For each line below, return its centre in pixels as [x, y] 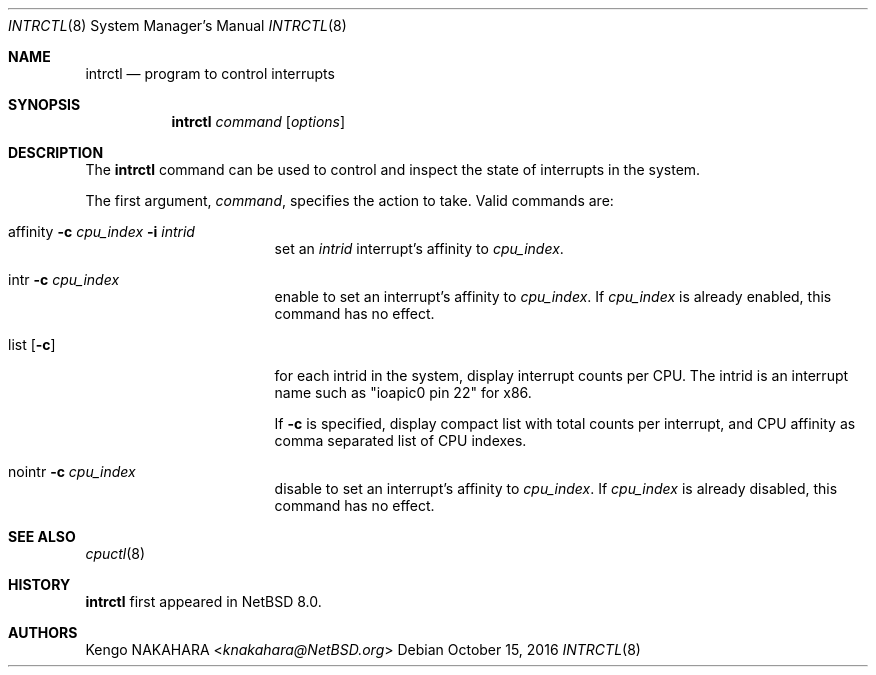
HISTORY [39, 584]
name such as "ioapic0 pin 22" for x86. [403, 392]
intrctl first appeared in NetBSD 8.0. [203, 601]
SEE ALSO [42, 536]
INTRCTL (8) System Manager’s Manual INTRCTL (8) [177, 25]
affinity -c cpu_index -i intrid [101, 231]
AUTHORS [43, 632]
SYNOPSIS [44, 104]
